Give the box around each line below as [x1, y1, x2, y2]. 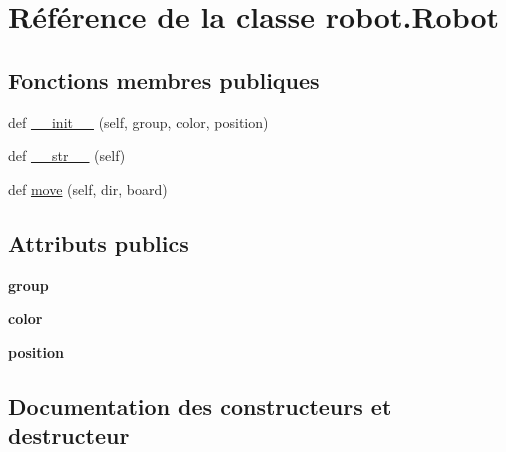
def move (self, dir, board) [8, 178, 168, 199]
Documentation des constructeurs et [8, 390, 392, 421]
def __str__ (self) [8, 145, 126, 166]
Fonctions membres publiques [8, 64, 320, 95]
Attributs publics [8, 227, 189, 258]
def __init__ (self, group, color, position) [8, 111, 269, 132]
